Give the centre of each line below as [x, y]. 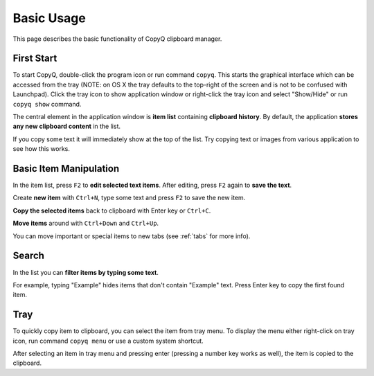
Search [29, 256]
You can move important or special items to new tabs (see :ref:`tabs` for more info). [132, 236]
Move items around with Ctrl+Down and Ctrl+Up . [86, 223]
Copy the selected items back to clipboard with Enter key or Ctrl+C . [112, 211]
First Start [35, 59]
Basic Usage [49, 18]
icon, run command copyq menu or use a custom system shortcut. [108, 341]
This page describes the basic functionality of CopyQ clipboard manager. [117, 39]
